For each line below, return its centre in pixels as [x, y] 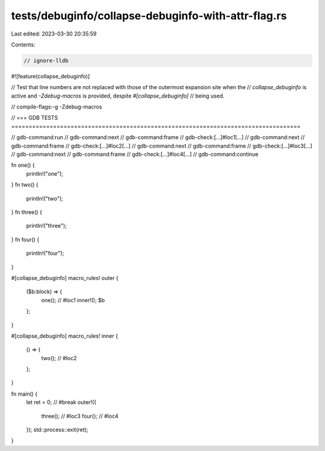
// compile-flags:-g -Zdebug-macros [57, 107]
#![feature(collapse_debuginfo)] [51, 76]
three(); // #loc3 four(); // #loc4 [80, 416]
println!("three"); [47, 226]
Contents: [23, 45]
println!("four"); [45, 253]
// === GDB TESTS [35, 118]
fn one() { [23, 165]
